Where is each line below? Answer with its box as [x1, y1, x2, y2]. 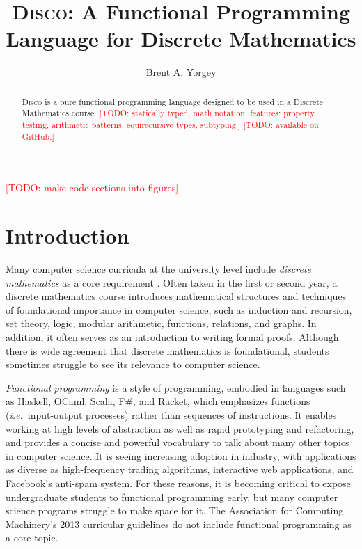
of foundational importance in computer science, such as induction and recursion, [6, 302, 352, 317]
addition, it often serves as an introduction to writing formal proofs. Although [6, 330, 339, 344]
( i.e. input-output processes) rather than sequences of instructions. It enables [6, 407, 337, 422]
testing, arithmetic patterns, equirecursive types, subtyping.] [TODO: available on [22, 119, 319, 131]
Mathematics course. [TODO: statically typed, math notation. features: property [22, 107, 315, 119]
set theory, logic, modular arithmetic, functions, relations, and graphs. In [6, 316, 317, 331]
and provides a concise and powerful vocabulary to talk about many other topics [6, 435, 349, 449]
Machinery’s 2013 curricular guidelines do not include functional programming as [6, 516, 352, 531]
